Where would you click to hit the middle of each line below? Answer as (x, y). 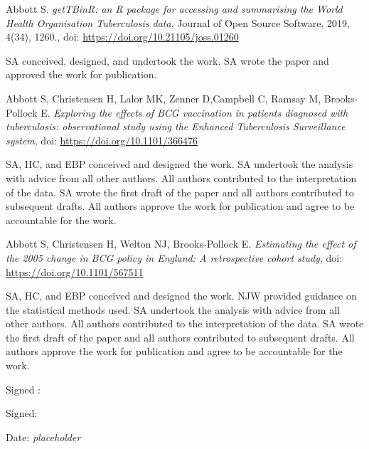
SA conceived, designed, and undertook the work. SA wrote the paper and (167, 60)
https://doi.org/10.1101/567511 (75, 271)
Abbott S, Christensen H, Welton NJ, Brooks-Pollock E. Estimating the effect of (181, 244)
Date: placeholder (43, 437)
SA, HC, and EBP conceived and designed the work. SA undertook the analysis (180, 164)
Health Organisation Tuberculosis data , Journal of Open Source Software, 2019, (178, 22)
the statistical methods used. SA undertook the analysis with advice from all (173, 309)
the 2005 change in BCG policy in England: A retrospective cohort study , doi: (174, 257)
